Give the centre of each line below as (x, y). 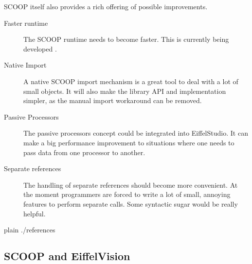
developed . (40, 48)
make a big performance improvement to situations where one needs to (129, 142)
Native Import (25, 65)
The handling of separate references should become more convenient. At (131, 185)
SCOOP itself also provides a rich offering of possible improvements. (106, 6)
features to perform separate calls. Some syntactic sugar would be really (131, 203)
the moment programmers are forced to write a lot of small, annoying (127, 194)
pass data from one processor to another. (84, 152)
